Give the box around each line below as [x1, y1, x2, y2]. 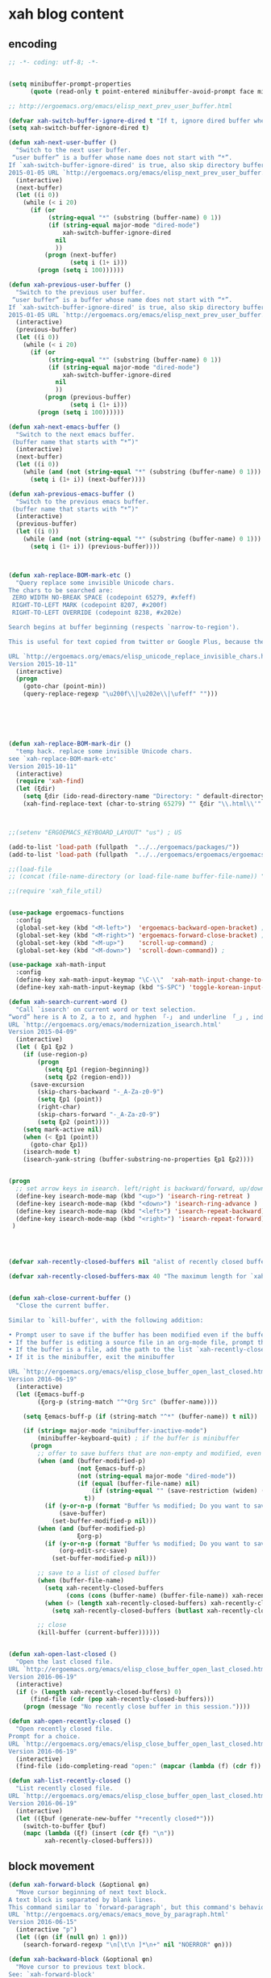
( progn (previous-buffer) [44, 393, 131, 402]
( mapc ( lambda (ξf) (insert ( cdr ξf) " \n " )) [23, 1830, 175, 1838]
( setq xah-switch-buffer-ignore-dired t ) [8, 124, 150, 132]
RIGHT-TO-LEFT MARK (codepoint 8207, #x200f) [11, 601, 168, 609]
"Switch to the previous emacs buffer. [15, 497, 150, 505]
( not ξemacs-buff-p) [77, 1464, 147, 1473]
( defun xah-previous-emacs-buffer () [8, 490, 135, 498]
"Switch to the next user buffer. [15, 146, 131, 154]
